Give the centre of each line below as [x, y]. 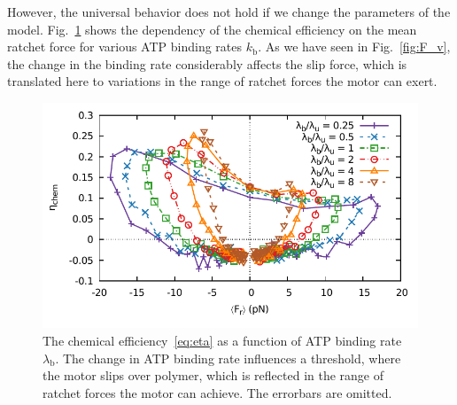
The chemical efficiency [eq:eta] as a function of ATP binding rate [222, 340]
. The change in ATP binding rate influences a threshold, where [228, 358]
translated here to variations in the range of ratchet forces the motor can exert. [222, 81]
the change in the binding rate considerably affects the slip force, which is [207, 63]
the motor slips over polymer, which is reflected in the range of [213, 375]
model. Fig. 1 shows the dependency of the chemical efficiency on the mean [212, 29]
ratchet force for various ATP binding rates [125, 47]
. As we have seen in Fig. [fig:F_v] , [354, 47]
